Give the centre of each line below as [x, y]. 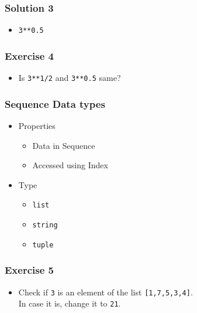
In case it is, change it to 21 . [70, 303]
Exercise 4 [29, 55]
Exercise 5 [29, 270]
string [45, 225]
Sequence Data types [55, 103]
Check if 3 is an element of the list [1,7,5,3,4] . [106, 292]
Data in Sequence [64, 145]
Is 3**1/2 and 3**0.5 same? [70, 78]
